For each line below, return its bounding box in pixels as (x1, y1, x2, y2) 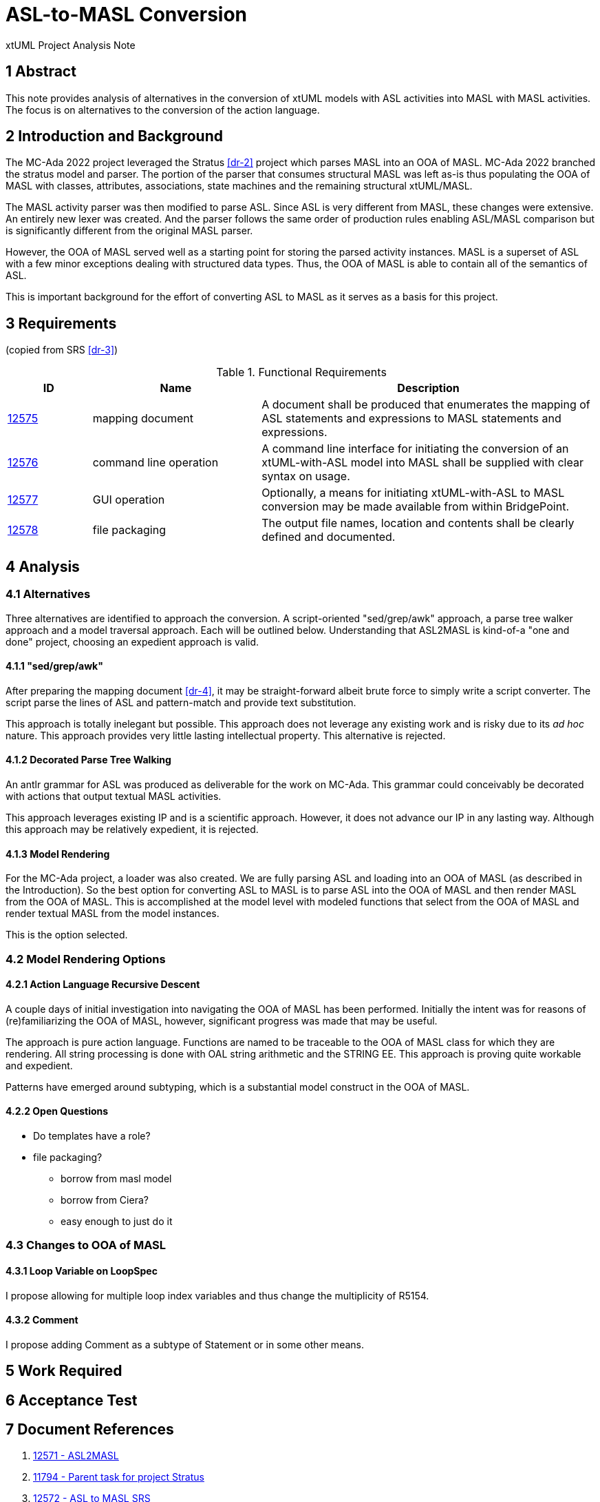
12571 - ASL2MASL (33, 1450, 119, 1462)
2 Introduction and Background (6, 127, 223, 145)
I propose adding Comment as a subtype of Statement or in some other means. (6, 1338, 364, 1350)
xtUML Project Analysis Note (6, 39, 136, 51)
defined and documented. (261, 530, 396, 544)
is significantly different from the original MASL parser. (6, 225, 253, 237)
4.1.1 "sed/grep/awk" (6, 660, 103, 672)
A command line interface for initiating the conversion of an (261, 442, 569, 456)
